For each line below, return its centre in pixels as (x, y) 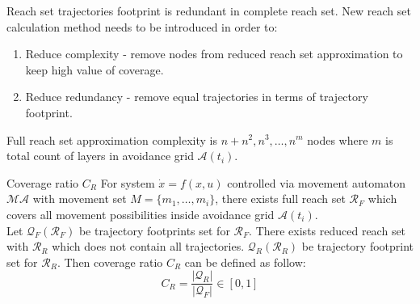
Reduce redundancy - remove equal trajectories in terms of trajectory (197, 97)
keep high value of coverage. (94, 69)
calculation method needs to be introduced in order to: (142, 26)
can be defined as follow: (245, 262)
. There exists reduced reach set (328, 230)
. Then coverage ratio (110, 262)
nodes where (338, 139)
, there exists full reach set (280, 198)
